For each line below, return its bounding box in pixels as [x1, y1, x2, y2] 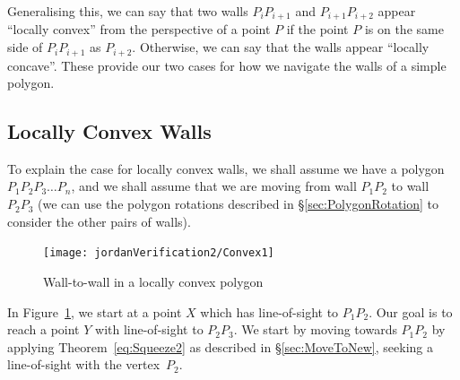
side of [7, 38, 43, 56]
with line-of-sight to [95, 320, 204, 339]
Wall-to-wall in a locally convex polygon [43, 272, 264, 290]
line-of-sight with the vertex [7, 355, 161, 374]
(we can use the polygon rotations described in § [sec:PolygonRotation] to [38, 194, 439, 213]
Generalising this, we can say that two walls [7, 2, 248, 20]
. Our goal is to [369, 302, 453, 321]
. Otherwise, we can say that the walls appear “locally [132, 38, 430, 56]
